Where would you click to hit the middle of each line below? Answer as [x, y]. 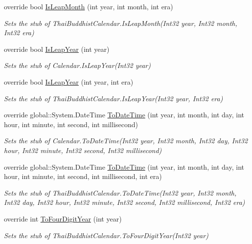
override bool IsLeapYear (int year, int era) [69, 81]
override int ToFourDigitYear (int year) [63, 218]
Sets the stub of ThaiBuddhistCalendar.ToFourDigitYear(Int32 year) [106, 235]
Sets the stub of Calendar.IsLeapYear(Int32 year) [77, 65]
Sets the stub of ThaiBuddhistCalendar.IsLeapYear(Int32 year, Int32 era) [114, 98]
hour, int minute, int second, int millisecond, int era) [83, 176]
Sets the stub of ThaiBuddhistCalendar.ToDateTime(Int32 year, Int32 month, [120, 192]
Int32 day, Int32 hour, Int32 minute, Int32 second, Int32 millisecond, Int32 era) [125, 202]
